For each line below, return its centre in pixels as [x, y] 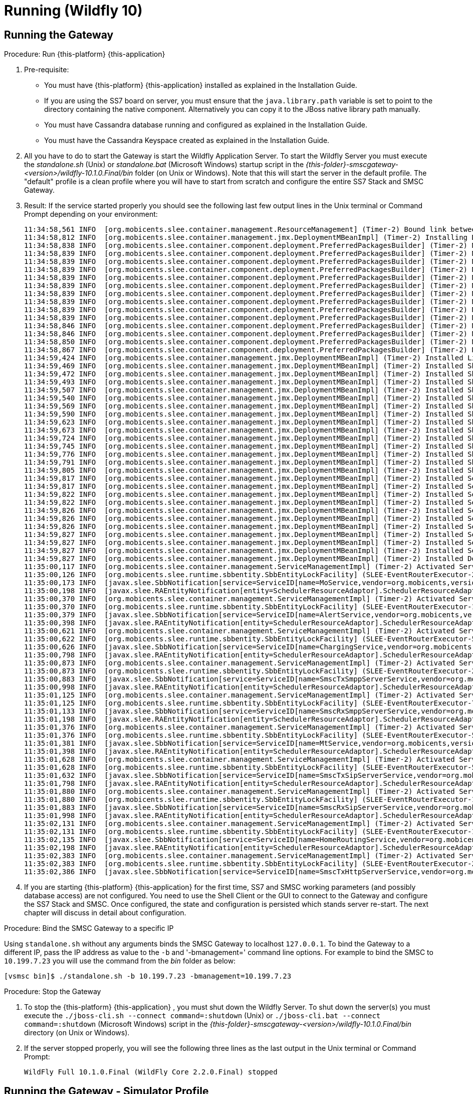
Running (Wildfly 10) [73, 11]
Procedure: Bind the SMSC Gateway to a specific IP [89, 928]
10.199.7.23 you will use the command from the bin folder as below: [120, 961]
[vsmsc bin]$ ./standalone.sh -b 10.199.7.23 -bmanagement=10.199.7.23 [148, 976]
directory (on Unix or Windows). [77, 1033]
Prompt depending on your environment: [91, 214]
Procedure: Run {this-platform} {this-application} [85, 54]
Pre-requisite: [47, 70]
